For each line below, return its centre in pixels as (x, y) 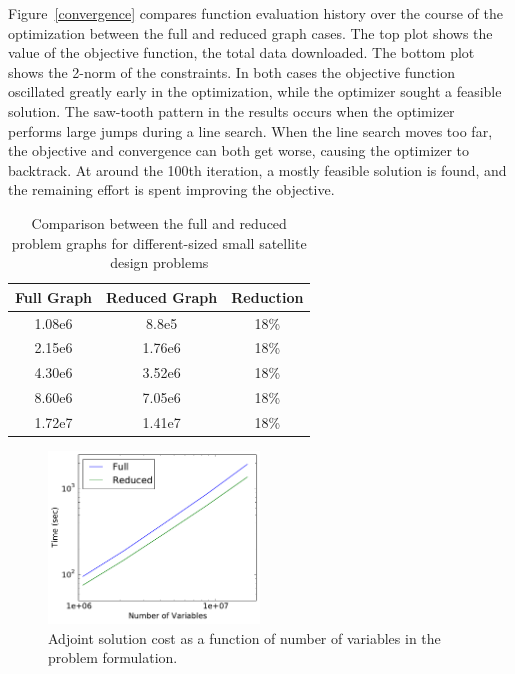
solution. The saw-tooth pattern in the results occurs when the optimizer (231, 110)
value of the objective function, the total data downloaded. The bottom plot (241, 52)
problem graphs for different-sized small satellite (159, 242)
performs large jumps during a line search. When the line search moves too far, (250, 130)
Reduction (267, 296)
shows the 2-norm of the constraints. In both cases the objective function (231, 71)
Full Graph (54, 296)
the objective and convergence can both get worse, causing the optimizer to (239, 150)
